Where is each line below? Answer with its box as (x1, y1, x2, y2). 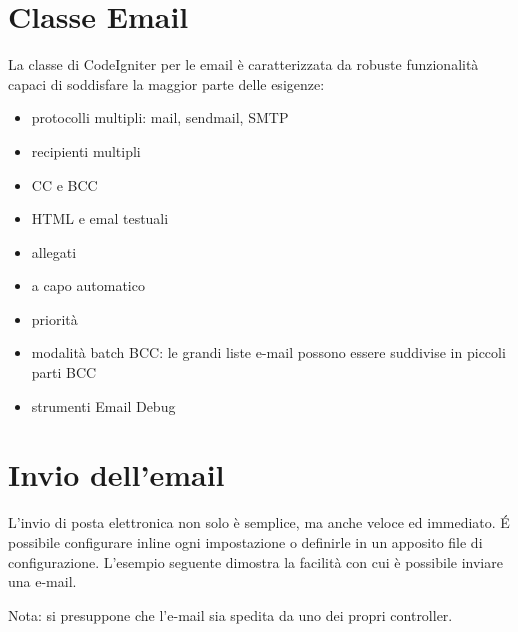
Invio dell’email (8, 454, 225, 495)
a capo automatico (31, 275, 145, 296)
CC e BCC (31, 174, 98, 195)
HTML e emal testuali (31, 208, 169, 229)
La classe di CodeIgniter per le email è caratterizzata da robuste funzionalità (8, 54, 479, 75)
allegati (31, 241, 77, 262)
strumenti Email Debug (31, 395, 176, 416)
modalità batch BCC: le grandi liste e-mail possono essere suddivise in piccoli (31, 342, 506, 363)
